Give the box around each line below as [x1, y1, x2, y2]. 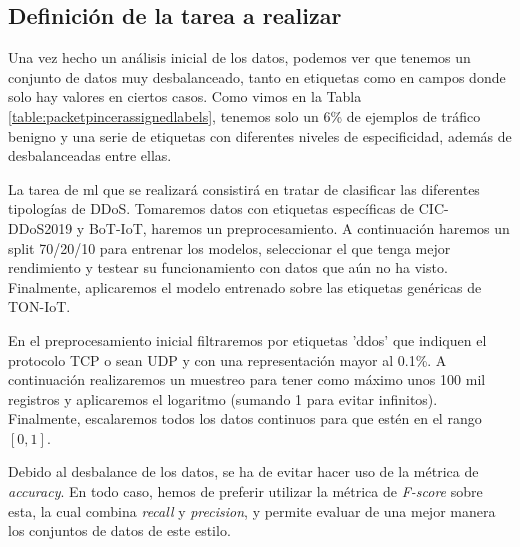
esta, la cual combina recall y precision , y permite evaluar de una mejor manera [8, 500, 496, 521]
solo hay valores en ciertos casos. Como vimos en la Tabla [8, 86, 362, 107]
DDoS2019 [8, 217, 73, 238]
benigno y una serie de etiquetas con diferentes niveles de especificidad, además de [8, 125, 512, 146]
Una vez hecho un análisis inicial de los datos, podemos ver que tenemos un [8, 47, 471, 68]
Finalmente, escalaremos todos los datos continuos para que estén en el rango [8, 408, 482, 429]
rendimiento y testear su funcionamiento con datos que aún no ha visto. [8, 257, 448, 278]
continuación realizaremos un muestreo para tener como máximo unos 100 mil [8, 369, 486, 390]
